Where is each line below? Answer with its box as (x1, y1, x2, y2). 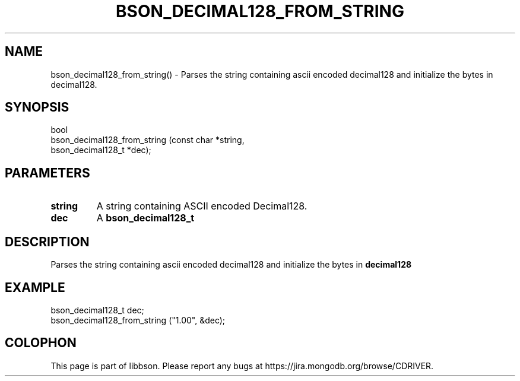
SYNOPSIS (5, 100, 69, 115)
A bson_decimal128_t (96, 212, 195, 224)
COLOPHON (5, 335, 77, 351)
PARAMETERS (5, 165, 90, 180)
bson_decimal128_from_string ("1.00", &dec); (50, 315, 226, 325)
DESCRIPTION (5, 234, 90, 249)
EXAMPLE (5, 280, 65, 295)
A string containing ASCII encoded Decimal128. (96, 200, 307, 212)
